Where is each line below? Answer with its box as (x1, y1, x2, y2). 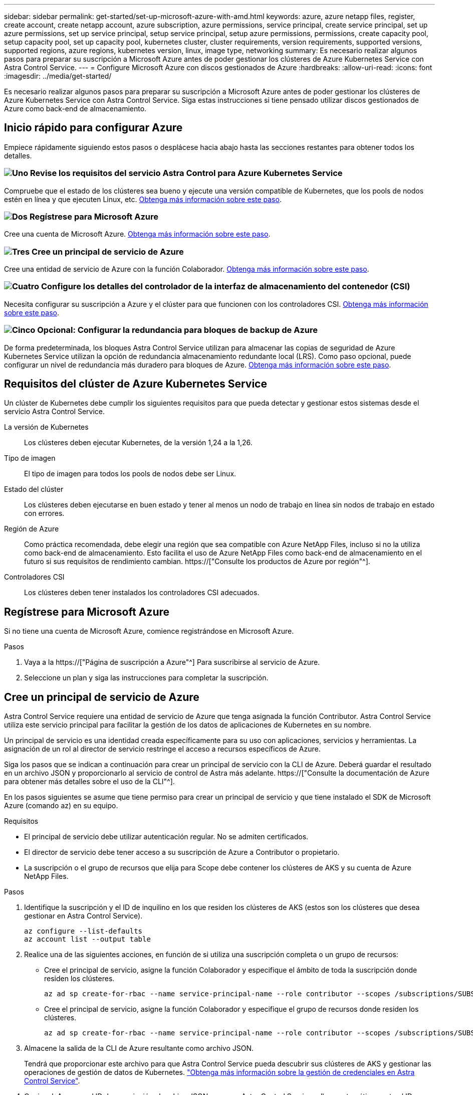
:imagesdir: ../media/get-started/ (4, 72, 112, 80)
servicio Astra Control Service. (4, 407, 105, 416)
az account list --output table (24, 935, 151, 944)
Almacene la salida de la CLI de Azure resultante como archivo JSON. (24, 1044, 254, 1053)
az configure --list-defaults (24, 927, 143, 936)
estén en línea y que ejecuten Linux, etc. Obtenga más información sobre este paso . (4, 195, 282, 204)
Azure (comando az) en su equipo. (4, 801, 118, 810)
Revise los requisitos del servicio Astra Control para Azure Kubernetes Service (30, 168, 343, 178)
